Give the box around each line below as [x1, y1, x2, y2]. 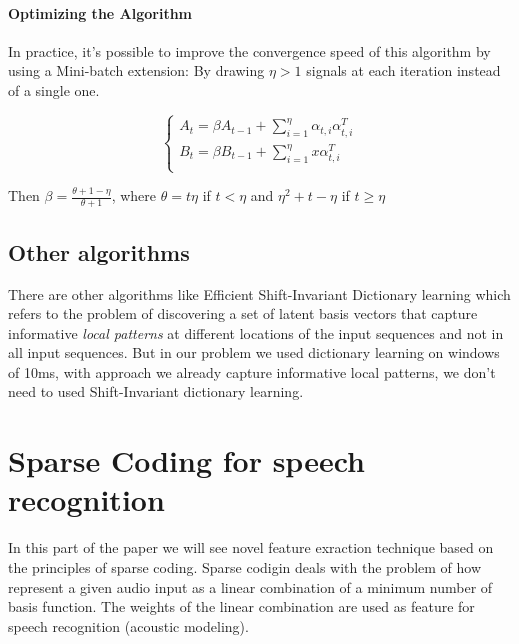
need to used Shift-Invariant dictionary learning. [8, 381, 304, 402]
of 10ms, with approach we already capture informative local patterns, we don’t [8, 361, 496, 382]
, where [111, 185, 157, 206]
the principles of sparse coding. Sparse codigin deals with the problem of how [8, 556, 482, 577]
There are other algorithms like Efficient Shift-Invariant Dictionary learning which [8, 283, 511, 304]
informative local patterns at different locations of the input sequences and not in [8, 322, 504, 343]
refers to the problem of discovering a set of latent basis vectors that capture [8, 303, 478, 324]
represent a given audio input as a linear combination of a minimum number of [8, 576, 493, 597]
